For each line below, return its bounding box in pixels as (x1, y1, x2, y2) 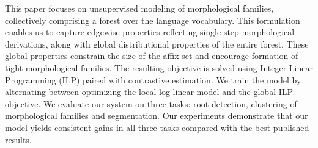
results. (5, 133, 32, 146)
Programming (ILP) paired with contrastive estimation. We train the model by (5, 73, 301, 86)
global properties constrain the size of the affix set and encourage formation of (5, 49, 298, 62)
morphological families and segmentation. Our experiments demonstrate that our (5, 109, 308, 122)
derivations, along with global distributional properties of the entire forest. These (5, 37, 309, 50)
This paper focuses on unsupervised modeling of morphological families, (5, 2, 274, 14)
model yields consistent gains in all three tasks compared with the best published (5, 121, 309, 133)
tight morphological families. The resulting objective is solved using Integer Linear (5, 61, 313, 74)
